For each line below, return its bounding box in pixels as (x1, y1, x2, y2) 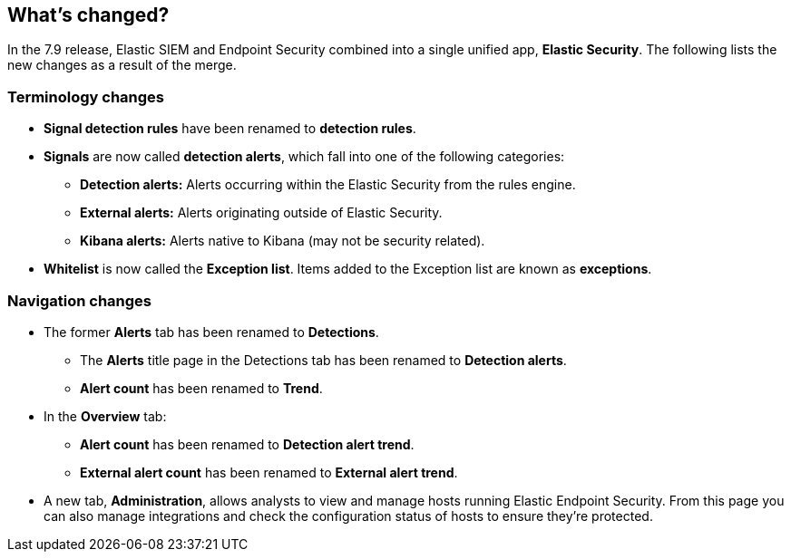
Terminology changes (7, 87, 165, 106)
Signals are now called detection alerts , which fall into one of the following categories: (44, 149, 565, 165)
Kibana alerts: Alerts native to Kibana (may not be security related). (80, 233, 485, 249)
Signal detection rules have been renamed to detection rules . (44, 120, 416, 137)
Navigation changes (7, 291, 152, 310)
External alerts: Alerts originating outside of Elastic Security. (80, 205, 443, 221)
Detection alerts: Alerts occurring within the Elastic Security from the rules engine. (80, 177, 576, 193)
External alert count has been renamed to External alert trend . (80, 464, 458, 480)
